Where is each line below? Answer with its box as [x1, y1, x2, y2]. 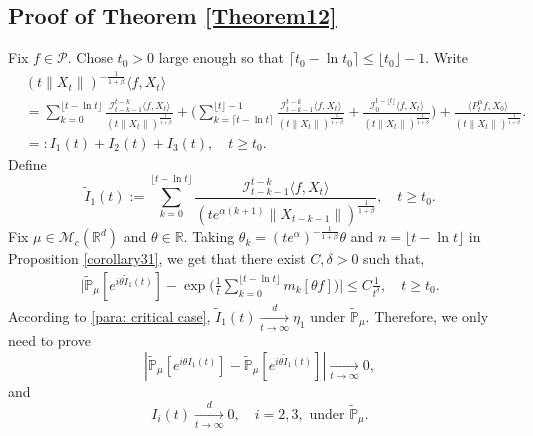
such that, [363, 248, 425, 269]
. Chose [67, 47, 113, 68]
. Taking [183, 226, 235, 247]
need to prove [8, 330, 91, 351]
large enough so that [158, 47, 285, 68]
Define [8, 153, 47, 174]
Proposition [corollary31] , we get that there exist [8, 248, 306, 269]
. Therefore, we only [365, 305, 489, 326]
